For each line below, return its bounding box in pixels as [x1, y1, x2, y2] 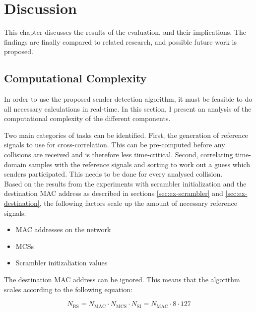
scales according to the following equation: [4, 284, 132, 294]
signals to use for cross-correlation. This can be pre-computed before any [4, 139, 225, 150]
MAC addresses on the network [15, 224, 111, 235]
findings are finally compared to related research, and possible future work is [4, 36, 237, 47]
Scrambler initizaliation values [15, 257, 108, 268]
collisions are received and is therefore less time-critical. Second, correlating [4, 149, 233, 160]
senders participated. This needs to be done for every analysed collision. [4, 169, 223, 179]
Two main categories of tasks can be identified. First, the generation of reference [4, 129, 248, 140]
